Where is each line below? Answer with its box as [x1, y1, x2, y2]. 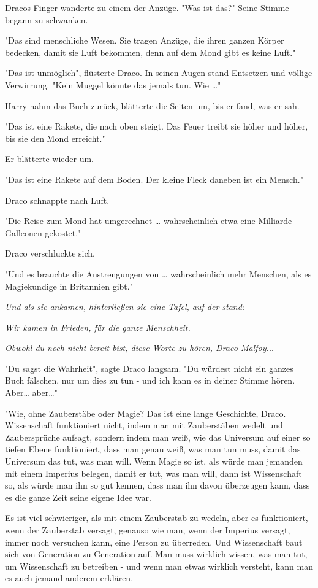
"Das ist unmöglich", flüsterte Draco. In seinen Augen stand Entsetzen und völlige [5, 66, 312, 79]
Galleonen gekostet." [5, 226, 81, 239]
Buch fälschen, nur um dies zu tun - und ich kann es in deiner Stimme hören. [5, 374, 295, 387]
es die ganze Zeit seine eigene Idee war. [5, 490, 151, 503]
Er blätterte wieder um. [5, 152, 94, 165]
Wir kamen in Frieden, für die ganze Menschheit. [5, 320, 191, 333]
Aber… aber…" [5, 386, 58, 399]
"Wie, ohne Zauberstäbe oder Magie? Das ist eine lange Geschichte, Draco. [5, 406, 286, 419]
